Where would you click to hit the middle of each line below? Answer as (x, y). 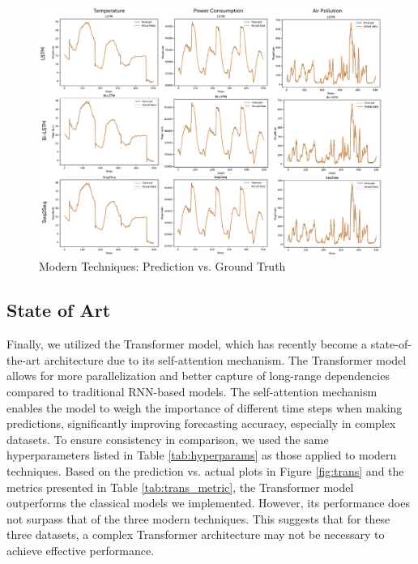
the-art (24, 359)
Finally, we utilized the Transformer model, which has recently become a (187, 344)
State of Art (59, 310)
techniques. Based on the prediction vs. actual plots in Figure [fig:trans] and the (205, 470)
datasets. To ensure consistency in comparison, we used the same (168, 439)
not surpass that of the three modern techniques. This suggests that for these (198, 518)
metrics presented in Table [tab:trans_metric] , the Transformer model (180, 487)
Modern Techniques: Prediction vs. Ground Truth (162, 266)
